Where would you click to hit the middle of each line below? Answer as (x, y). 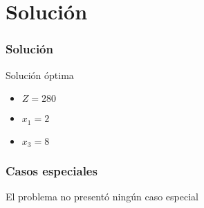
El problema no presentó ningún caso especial (102, 197)
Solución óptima (40, 75)
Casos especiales (52, 171)
